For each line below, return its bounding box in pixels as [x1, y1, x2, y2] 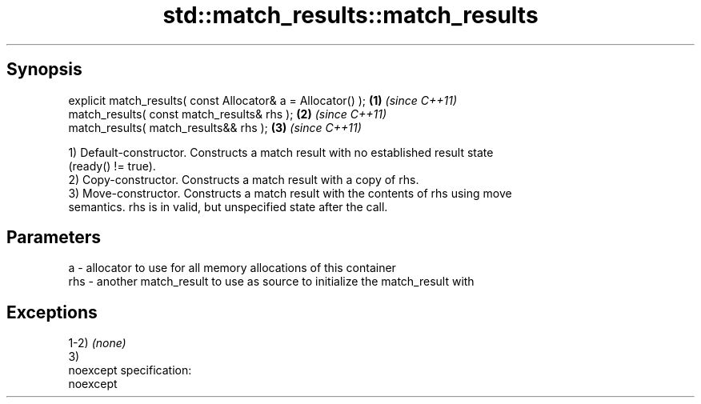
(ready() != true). [68, 158, 156, 173]
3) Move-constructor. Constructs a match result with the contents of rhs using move [68, 186, 512, 200]
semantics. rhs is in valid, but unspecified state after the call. [68, 199, 388, 214]
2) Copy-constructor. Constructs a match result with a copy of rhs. [68, 172, 419, 186]
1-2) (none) [68, 336, 126, 350]
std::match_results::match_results [162, 2, 539, 29]
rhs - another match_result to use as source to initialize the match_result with [68, 274, 475, 289]
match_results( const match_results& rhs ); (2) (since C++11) [68, 106, 387, 121]
